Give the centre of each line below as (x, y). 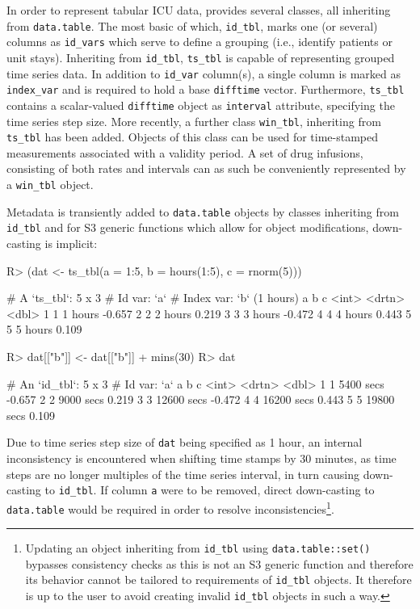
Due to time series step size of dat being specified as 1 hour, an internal (185, 442)
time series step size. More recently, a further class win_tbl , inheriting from (194, 121)
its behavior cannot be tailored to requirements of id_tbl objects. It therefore (218, 580)
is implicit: (71, 243)
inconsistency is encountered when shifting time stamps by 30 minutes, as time (202, 458)
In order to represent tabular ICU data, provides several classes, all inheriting (199, 10)
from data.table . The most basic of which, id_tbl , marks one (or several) (192, 25)
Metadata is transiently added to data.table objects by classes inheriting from (203, 211)
